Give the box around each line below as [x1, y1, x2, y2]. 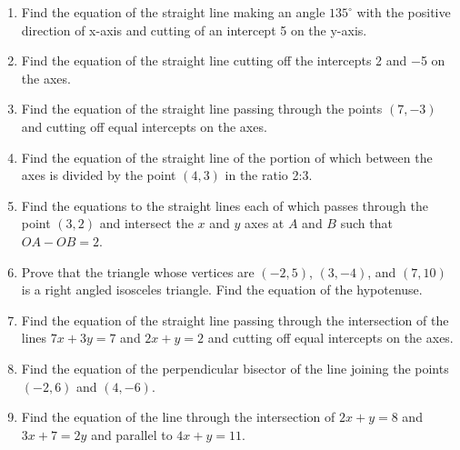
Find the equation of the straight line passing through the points [21, 99, 383, 118]
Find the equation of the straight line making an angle [21, 3, 325, 21]
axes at [245, 214, 285, 233]
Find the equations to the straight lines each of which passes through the [21, 195, 428, 215]
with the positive [356, 3, 451, 21]
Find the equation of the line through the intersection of [21, 407, 335, 426]
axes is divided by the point [21, 165, 176, 185]
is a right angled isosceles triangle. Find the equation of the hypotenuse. [21, 280, 423, 299]
